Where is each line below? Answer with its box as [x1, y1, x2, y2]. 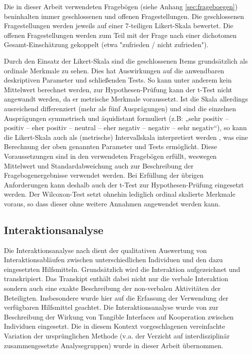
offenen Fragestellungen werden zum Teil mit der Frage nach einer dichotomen [4, 30, 237, 40]
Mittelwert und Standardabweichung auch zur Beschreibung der [4, 160, 194, 170]
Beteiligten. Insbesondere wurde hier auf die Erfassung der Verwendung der [4, 292, 229, 303]
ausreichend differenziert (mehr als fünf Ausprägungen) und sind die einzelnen [4, 103, 236, 113]
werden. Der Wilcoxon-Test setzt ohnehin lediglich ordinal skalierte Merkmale [4, 189, 235, 199]
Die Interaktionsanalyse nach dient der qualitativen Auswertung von [4, 245, 207, 255]
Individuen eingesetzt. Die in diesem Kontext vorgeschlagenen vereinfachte [4, 321, 225, 331]
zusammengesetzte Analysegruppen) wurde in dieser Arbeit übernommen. [4, 340, 223, 350]
